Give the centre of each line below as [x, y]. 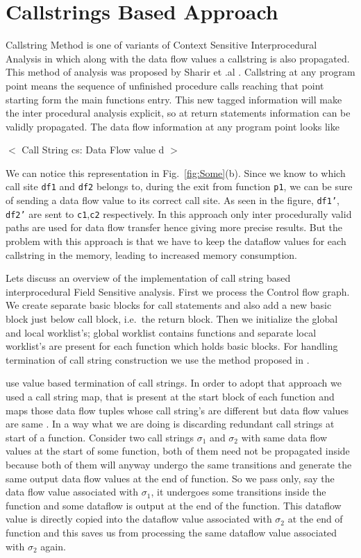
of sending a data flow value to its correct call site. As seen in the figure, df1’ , [173, 200]
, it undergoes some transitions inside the [238, 492]
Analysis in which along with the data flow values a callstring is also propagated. [178, 58]
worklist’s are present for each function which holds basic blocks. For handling [172, 346]
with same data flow [284, 437]
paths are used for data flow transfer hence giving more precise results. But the [174, 227]
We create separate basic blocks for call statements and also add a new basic [169, 305]
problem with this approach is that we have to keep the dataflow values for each [176, 241]
